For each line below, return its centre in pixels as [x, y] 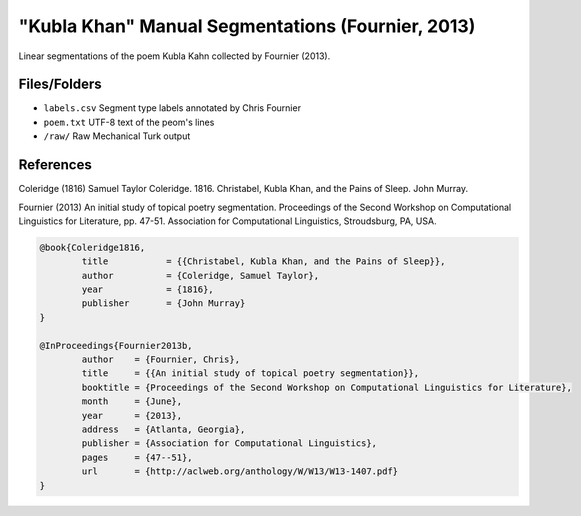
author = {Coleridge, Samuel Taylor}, [200, 275]
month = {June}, [132, 401]
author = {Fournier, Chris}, [160, 359]
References [55, 165]
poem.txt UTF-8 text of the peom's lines [129, 122]
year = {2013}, [132, 415]
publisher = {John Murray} [163, 303]
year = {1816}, [147, 289]
